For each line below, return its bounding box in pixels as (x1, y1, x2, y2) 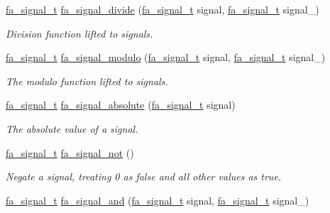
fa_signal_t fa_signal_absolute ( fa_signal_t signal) (6, 97, 236, 112)
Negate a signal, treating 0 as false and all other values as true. (6, 169, 282, 184)
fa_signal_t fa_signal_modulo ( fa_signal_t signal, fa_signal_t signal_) (6, 50, 326, 65)
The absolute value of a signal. (6, 121, 138, 136)
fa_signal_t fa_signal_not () (6, 145, 134, 160)
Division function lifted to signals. (6, 26, 153, 40)
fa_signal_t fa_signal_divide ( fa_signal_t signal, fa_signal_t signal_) (6, 2, 319, 16)
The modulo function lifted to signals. (6, 73, 168, 88)
